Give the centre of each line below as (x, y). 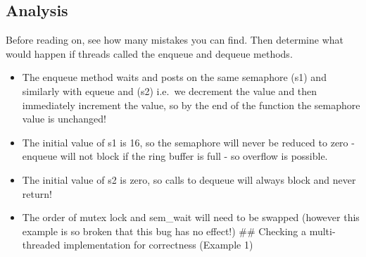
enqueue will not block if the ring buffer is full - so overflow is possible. (175, 156)
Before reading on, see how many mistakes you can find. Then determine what (175, 40)
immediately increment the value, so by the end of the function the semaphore (191, 105)
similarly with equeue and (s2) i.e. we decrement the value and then (170, 90)
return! (37, 193)
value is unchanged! (64, 119)
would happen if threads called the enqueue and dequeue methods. (149, 53)
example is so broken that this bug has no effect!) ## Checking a (164, 231)
